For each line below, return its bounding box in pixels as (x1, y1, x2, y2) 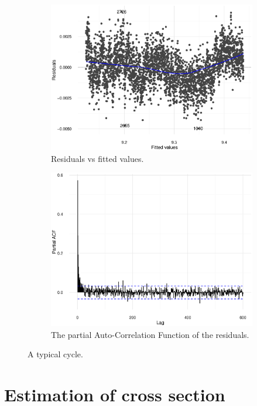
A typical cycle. (28, 348, 83, 360)
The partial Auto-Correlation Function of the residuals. (51, 328, 249, 340)
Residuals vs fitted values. (51, 152, 144, 164)
